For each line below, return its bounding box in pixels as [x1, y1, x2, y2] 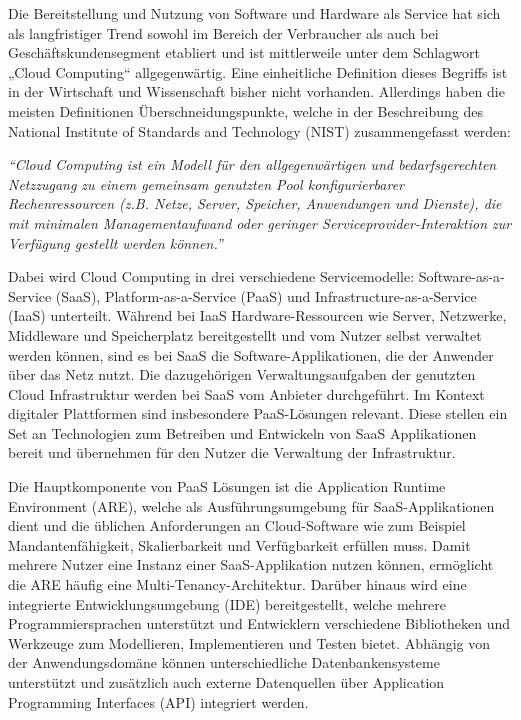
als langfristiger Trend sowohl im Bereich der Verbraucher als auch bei [8, 22, 439, 43]
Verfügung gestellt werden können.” [8, 232, 223, 253]
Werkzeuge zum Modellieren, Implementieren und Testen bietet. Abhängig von [8, 632, 491, 653]
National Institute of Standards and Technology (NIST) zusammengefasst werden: [8, 120, 511, 141]
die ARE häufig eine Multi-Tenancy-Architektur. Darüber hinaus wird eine [8, 574, 467, 595]
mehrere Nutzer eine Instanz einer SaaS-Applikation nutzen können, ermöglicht [8, 554, 494, 575]
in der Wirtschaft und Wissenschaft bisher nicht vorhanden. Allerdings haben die [8, 81, 505, 102]
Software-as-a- [418, 266, 505, 287]
